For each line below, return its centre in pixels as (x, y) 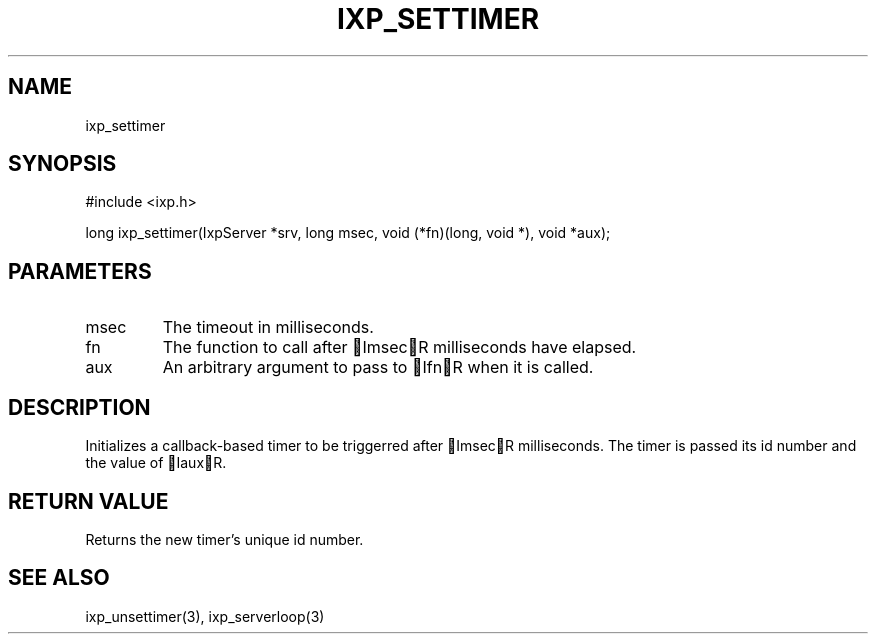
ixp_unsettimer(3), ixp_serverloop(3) (205, 616)
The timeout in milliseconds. (268, 327)
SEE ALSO (59, 578)
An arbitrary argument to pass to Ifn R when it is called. (378, 367)
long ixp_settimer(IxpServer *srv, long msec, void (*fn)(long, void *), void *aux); (348, 233)
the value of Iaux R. (156, 463)
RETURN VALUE (88, 501)
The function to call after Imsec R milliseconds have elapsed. (399, 347)
